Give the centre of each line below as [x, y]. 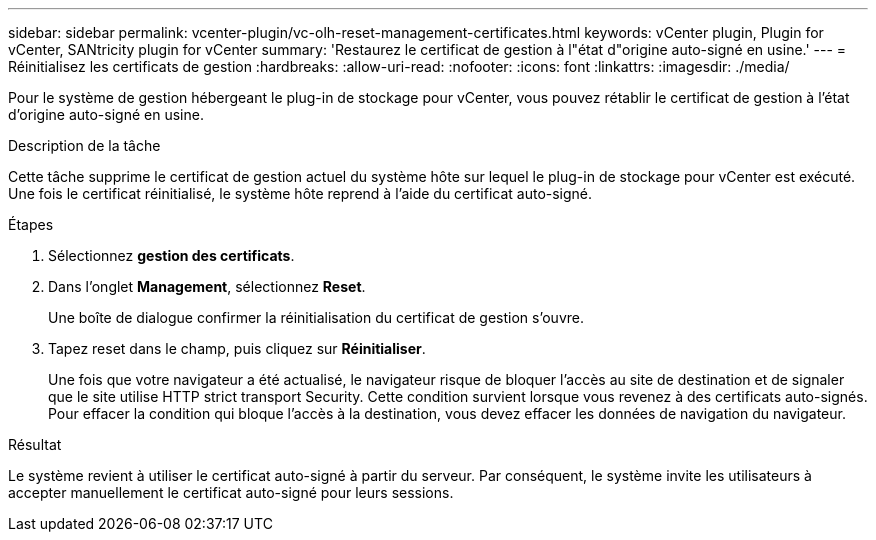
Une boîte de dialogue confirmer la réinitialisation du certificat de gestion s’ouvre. [316, 317]
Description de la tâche [84, 145]
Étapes [31, 224]
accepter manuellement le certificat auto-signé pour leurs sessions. [231, 492]
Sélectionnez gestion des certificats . [171, 255]
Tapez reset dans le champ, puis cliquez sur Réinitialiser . [237, 348]
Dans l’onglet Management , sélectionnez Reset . [207, 286]
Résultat [35, 444]
